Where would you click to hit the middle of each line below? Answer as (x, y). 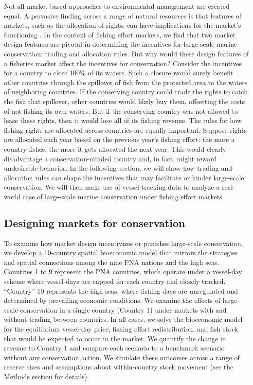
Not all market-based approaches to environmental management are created (117, 6)
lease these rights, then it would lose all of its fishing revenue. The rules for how (123, 120)
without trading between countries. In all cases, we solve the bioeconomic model (123, 319)
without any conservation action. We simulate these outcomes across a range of (122, 357)
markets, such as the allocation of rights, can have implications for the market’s (123, 25)
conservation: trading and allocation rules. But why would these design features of (126, 53)
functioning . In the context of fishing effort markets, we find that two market (120, 34)
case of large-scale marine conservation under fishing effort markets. (123, 196)
